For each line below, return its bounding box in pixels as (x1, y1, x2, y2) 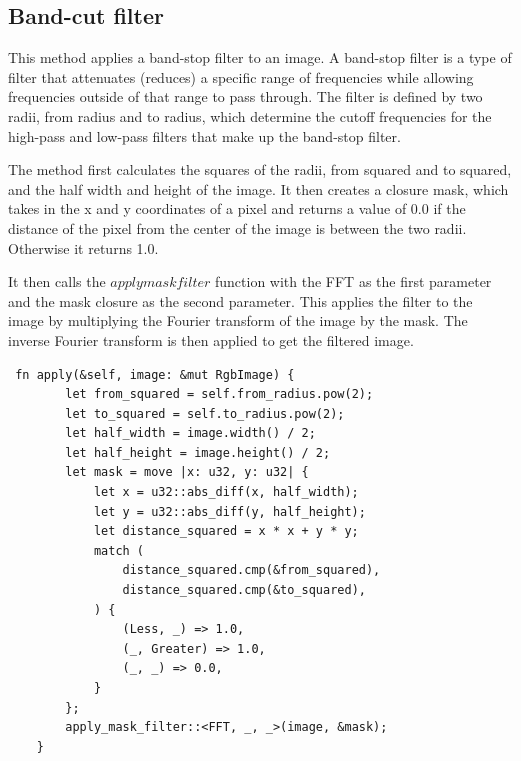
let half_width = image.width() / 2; (65, 426, 316, 441)
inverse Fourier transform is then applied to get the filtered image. (8, 329, 414, 350)
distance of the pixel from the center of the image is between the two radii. (8, 217, 467, 238)
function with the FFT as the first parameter (214, 271, 492, 292)
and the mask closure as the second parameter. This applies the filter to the (8, 290, 473, 311)
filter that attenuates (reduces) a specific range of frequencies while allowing (8, 66, 474, 87)
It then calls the (8, 271, 106, 292)
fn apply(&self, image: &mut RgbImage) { (15, 367, 295, 382)
